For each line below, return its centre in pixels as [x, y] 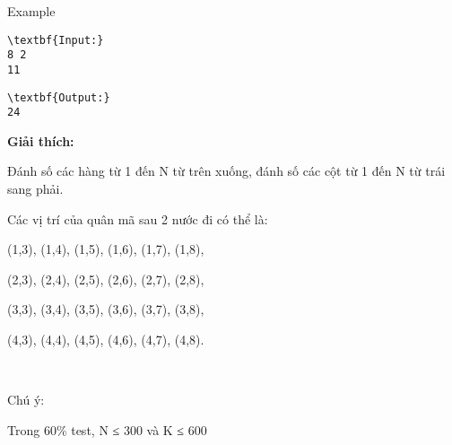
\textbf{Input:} [56, 40]
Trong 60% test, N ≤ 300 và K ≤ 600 [107, 429]
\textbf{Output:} [59, 97]
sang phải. [35, 189]
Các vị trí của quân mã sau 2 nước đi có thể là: [138, 218]
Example [31, 11]
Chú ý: [26, 400]
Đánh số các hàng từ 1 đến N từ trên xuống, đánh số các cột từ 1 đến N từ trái [226, 171]
